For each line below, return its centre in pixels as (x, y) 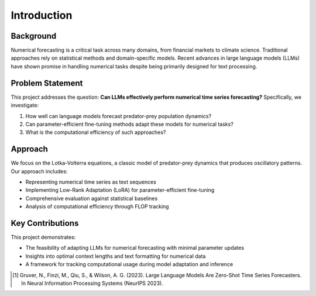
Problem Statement (47, 83)
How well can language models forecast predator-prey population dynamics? (118, 116)
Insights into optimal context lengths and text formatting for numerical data (116, 256)
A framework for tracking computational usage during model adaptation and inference (129, 264)
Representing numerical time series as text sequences (91, 182)
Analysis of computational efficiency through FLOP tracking (97, 206)
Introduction (42, 15)
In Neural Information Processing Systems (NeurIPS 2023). (92, 283)
